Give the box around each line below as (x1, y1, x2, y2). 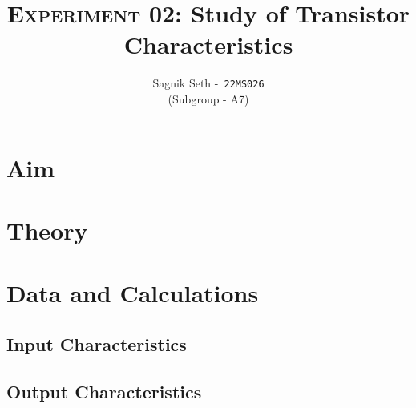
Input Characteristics (6, 331, 187, 356)
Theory (6, 213, 88, 246)
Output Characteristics (6, 378, 202, 403)
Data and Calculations (6, 277, 259, 309)
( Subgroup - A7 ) (168, 90, 249, 107)
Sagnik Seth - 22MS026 (152, 75, 265, 91)
